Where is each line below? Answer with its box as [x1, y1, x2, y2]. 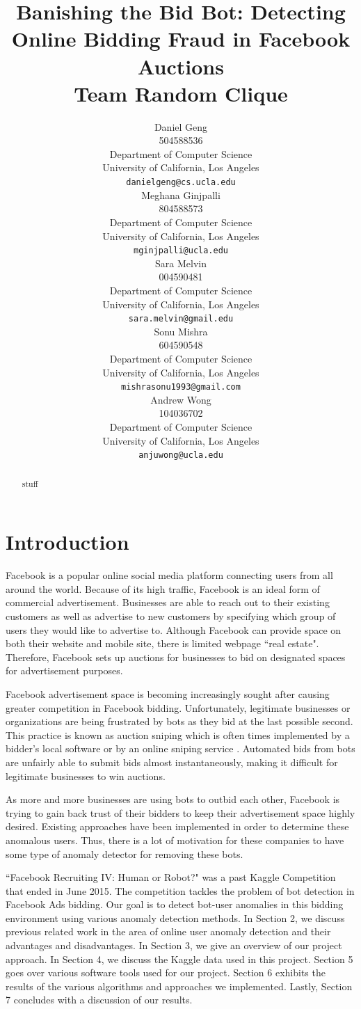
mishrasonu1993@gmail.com [121, 382, 241, 392]
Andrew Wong [150, 392, 211, 406]
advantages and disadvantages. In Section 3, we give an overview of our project [6, 938, 342, 953]
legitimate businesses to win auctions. [6, 768, 166, 783]
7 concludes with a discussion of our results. [6, 992, 193, 1007]
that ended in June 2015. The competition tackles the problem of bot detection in [6, 883, 355, 898]
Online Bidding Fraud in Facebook [11, 24, 351, 53]
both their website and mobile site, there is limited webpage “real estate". [6, 636, 319, 651]
